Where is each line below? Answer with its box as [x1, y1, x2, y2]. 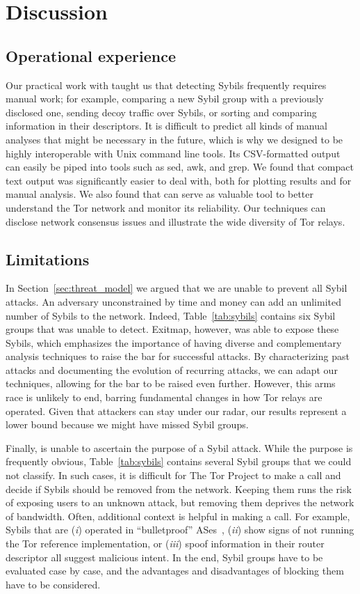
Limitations [6, 248, 90, 269]
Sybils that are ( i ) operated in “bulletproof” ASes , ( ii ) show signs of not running [6, 522, 354, 537]
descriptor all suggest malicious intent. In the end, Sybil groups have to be [6, 549, 323, 564]
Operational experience [6, 45, 176, 66]
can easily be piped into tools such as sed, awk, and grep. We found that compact [6, 159, 354, 174]
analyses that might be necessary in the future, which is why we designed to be [6, 132, 343, 146]
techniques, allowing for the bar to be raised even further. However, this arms [6, 376, 336, 391]
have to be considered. [6, 577, 101, 591]
